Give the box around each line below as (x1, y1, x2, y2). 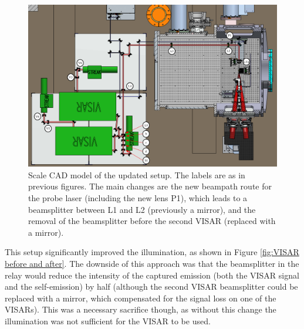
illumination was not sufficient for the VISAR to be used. (5, 314, 211, 327)
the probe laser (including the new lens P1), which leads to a (28, 191, 248, 203)
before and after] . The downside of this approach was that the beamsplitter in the (5, 257, 299, 269)
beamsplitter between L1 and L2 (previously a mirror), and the (28, 203, 256, 215)
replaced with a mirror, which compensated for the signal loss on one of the (5, 291, 276, 304)
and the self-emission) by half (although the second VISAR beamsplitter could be (5, 280, 298, 293)
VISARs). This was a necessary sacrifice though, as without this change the (5, 303, 276, 316)
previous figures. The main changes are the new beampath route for (28, 180, 272, 192)
